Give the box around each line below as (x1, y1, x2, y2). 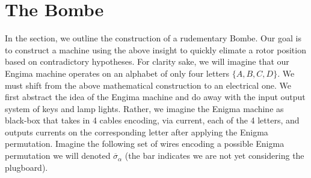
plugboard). (5, 161, 48, 173)
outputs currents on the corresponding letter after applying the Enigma (5, 125, 268, 138)
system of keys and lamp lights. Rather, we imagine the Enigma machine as (5, 102, 284, 114)
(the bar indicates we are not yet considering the (125, 149, 304, 162)
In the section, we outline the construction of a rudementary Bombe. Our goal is (5, 32, 301, 44)
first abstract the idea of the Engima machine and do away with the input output (5, 90, 306, 103)
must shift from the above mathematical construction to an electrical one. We (5, 79, 291, 91)
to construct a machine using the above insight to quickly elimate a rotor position (5, 43, 306, 56)
